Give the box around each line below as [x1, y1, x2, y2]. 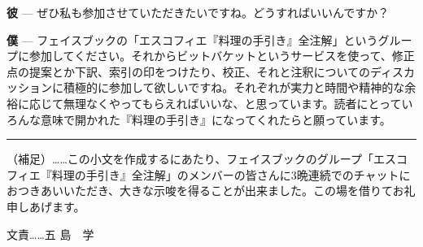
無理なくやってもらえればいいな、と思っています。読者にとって [63, 94, 402, 111]
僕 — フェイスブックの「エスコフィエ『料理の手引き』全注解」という [7, 31, 378, 48]
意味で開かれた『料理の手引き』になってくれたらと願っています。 [40, 110, 391, 128]
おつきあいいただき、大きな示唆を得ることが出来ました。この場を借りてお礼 [7, 182, 416, 199]
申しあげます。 [7, 197, 85, 214]
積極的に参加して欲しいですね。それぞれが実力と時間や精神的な [63, 79, 405, 96]
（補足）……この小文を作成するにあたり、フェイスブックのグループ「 [7, 150, 373, 167]
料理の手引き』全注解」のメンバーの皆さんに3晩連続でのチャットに [51, 166, 411, 183]
